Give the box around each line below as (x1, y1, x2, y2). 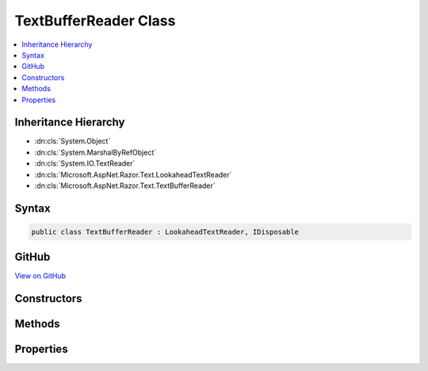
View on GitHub (14, 271, 67, 281)
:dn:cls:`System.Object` (34, 136, 111, 146)
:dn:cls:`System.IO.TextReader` (34, 159, 136, 168)
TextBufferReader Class (14, 12, 176, 29)
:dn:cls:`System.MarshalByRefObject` (34, 147, 157, 157)
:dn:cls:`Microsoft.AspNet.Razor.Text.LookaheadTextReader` (34, 170, 232, 179)
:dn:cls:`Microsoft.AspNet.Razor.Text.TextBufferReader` (34, 181, 216, 190)
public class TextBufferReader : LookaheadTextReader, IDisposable (31, 227, 300, 236)
